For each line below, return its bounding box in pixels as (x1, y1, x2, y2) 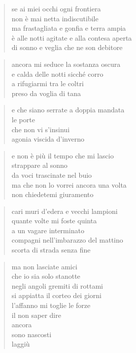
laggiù (11, 339, 30, 349)
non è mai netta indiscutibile (11, 13, 99, 23)
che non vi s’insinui (11, 124, 70, 134)
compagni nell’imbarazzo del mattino (11, 235, 123, 245)
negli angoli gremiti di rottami (11, 280, 103, 291)
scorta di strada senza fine (11, 245, 91, 255)
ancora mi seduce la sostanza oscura (11, 58, 121, 69)
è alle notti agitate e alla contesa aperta (11, 32, 132, 43)
